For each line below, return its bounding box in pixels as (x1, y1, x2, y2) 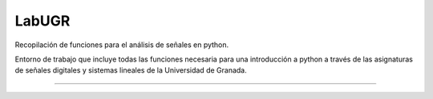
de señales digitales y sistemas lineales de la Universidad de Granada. (14, 65, 248, 75)
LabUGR (14, 12, 71, 30)
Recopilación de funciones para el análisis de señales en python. (14, 40, 229, 49)
